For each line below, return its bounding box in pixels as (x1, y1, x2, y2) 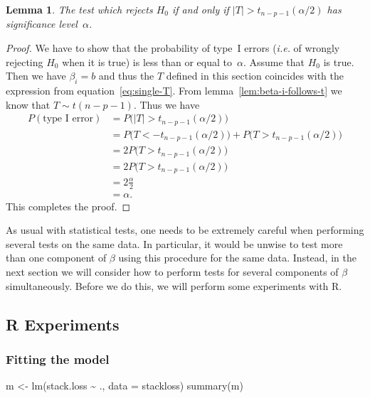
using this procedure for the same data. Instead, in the (118, 250, 356, 265)
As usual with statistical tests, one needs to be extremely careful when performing (6, 222, 364, 237)
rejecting (6, 54, 43, 69)
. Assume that (243, 54, 305, 69)
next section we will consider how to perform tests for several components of (6, 264, 339, 279)
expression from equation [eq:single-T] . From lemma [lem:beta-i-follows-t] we (6, 83, 342, 98)
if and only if (171, 2, 229, 16)
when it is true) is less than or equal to (62, 54, 232, 69)
